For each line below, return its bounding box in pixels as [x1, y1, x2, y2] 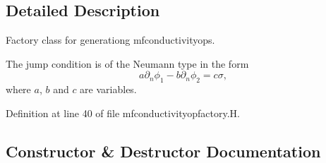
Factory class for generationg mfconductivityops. [6, 32, 215, 47]
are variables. [80, 82, 137, 97]
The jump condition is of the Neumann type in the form [6, 56, 249, 71]
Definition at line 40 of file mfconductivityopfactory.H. [6, 105, 241, 120]
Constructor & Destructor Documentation [6, 140, 321, 162]
